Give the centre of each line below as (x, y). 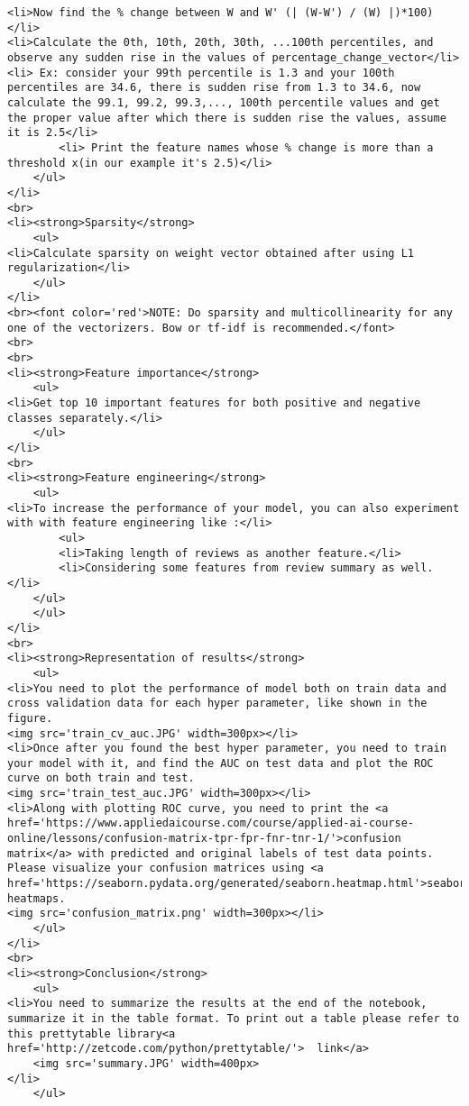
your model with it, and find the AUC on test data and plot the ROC (221, 763)
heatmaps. (37, 898)
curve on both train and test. (101, 778)
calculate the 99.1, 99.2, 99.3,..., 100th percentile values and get (224, 102)
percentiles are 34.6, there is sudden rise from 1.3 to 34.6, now (214, 88)
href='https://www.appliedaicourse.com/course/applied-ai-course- (211, 823)
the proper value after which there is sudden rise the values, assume (227, 118)
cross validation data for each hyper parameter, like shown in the (217, 704)
